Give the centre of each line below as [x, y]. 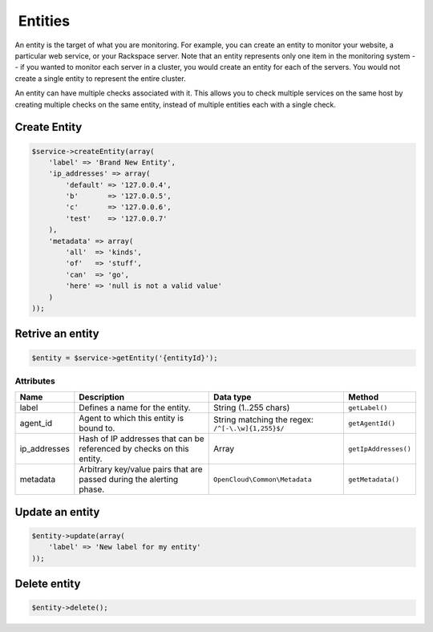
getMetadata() [374, 479]
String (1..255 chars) [252, 407]
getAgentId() [372, 423]
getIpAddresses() [380, 449]
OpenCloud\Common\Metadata [263, 479]
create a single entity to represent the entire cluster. [100, 78]
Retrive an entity [57, 334]
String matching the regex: [264, 419]
